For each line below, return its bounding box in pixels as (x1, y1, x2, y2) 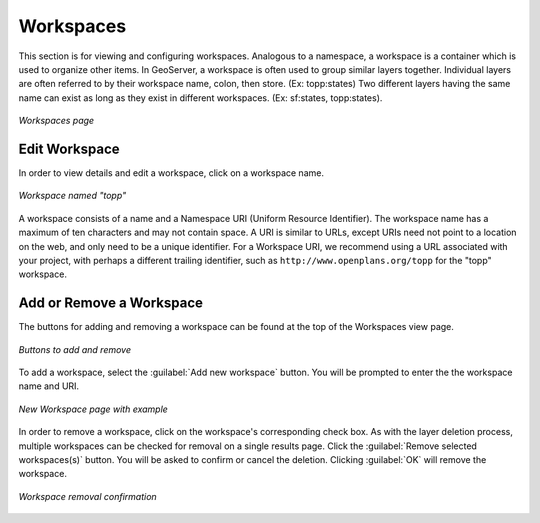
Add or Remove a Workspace (18, 295, 204, 312)
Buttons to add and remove (18, 343, 132, 355)
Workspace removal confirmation (18, 490, 157, 502)
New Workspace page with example (18, 403, 169, 415)
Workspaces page (18, 115, 95, 127)
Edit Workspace (18, 140, 120, 157)
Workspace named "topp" (18, 190, 127, 202)
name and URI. (18, 380, 80, 392)
